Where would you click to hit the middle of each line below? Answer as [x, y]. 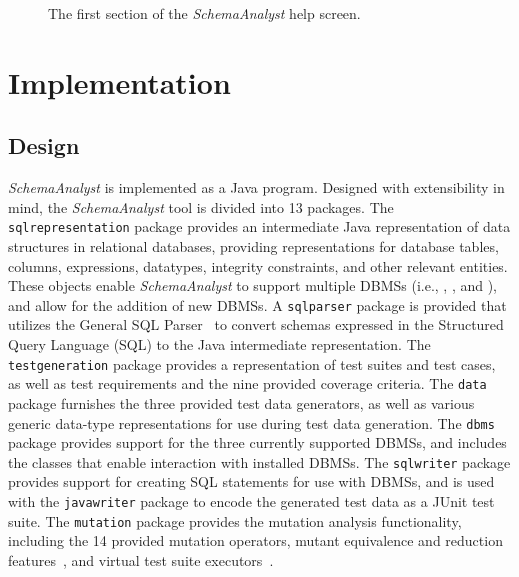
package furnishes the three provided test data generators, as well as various [241, 402]
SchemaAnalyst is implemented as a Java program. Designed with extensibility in [256, 187]
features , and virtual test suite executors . [141, 559]
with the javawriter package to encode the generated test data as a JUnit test [251, 501]
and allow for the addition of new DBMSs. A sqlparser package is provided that [257, 304]
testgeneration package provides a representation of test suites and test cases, [252, 363]
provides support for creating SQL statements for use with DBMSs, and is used [251, 481]
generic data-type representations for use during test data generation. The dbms [251, 422]
